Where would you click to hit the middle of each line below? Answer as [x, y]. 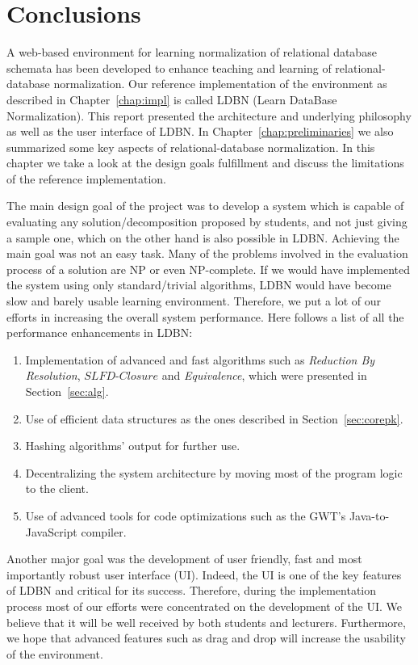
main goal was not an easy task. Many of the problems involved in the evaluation [207, 253]
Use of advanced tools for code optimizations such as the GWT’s [186, 515]
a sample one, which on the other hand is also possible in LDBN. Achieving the [203, 237]
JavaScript [51, 531]
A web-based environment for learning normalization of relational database [192, 52]
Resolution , [53, 375]
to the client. [57, 488]
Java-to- [369, 515]
